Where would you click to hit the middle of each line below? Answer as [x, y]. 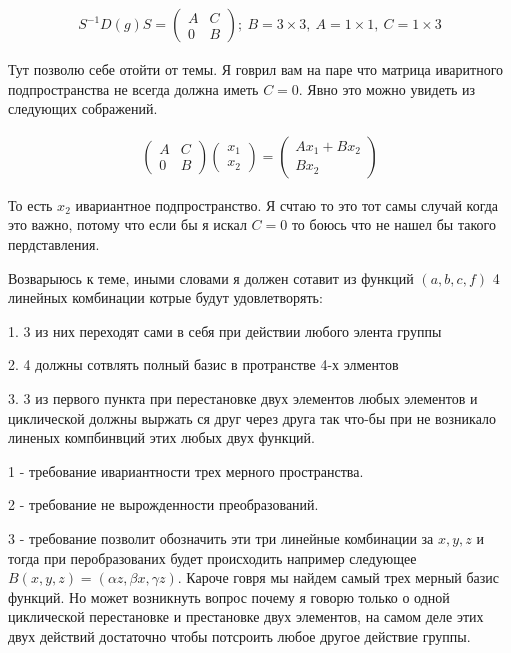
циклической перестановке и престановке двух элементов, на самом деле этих [246, 616]
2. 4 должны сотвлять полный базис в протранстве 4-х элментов [203, 364]
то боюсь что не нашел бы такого [393, 224]
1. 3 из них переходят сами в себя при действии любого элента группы [225, 330]
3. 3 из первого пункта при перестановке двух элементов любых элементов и [243, 398]
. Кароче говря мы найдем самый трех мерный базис [338, 577]
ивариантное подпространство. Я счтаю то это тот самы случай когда [287, 204]
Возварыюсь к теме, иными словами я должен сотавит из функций [211, 277]
